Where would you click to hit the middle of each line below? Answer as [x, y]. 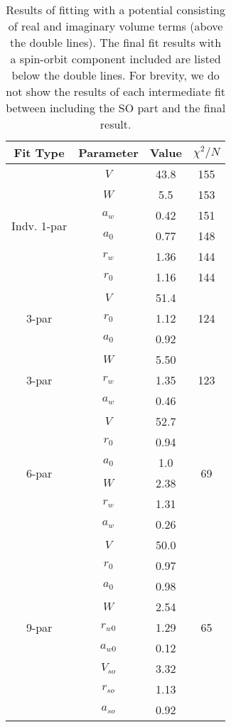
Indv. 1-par [39, 225]
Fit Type [39, 152]
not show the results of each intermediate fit [116, 91]
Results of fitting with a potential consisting [116, 10]
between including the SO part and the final [116, 108]
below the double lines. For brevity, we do [116, 75]
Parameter [108, 152]
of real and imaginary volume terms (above [116, 26]
